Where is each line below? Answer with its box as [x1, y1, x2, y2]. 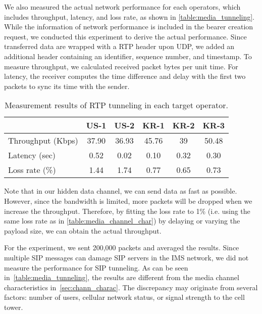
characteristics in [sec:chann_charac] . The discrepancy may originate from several [4, 282, 258, 292]
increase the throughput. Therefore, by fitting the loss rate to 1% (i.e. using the [4, 205, 250, 216]
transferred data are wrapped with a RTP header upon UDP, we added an [4, 41, 235, 52]
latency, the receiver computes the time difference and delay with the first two [4, 71, 246, 81]
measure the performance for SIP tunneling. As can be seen [4, 262, 188, 273]
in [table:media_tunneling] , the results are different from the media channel [4, 272, 239, 283]
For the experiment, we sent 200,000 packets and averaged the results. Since [4, 242, 239, 253]
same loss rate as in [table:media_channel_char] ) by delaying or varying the [4, 215, 240, 226]
